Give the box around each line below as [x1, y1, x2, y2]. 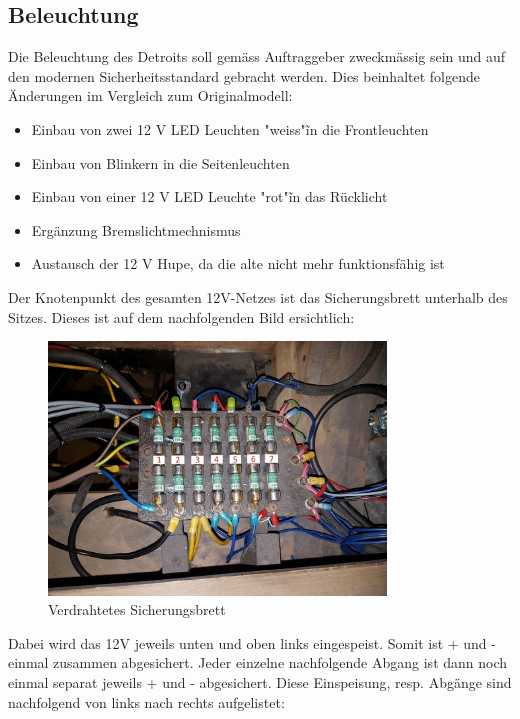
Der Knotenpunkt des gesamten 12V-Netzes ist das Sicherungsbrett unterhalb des [8, 286, 508, 307]
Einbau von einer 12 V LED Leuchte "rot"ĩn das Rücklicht [31, 186, 388, 207]
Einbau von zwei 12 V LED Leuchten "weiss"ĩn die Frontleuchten [31, 118, 429, 139]
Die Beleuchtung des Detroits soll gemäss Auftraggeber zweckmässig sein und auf [8, 46, 506, 67]
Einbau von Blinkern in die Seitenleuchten [31, 152, 290, 173]
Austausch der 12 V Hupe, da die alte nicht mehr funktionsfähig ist [31, 253, 445, 274]
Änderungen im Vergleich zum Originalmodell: [8, 85, 293, 106]
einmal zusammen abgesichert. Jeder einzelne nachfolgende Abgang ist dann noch [8, 652, 508, 673]
